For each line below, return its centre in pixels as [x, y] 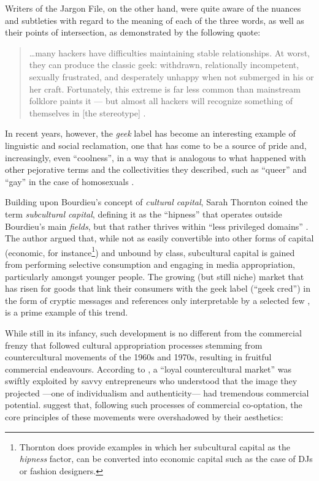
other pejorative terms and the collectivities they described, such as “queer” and [156, 169]
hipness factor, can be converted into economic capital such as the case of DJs [166, 459]
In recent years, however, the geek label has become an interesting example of [150, 133]
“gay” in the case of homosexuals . [70, 181]
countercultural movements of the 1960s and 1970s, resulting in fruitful [138, 357]
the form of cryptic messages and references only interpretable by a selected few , [158, 300]
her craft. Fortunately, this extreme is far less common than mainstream [165, 89]
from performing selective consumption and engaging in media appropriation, [150, 264]
